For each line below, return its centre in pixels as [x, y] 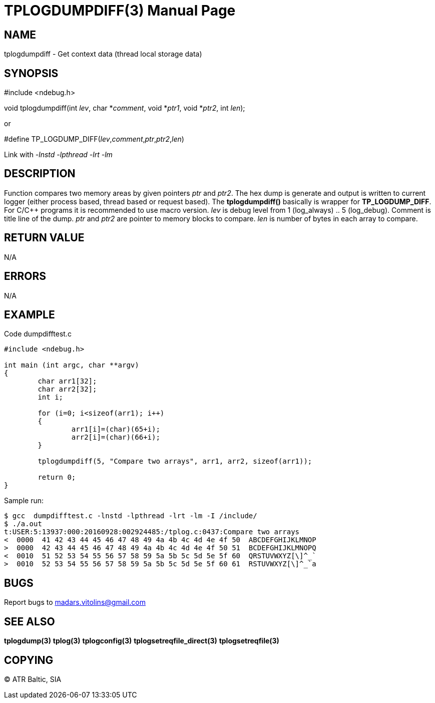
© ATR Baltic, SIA [33, 679]
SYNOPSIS [31, 73]
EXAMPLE [30, 314]
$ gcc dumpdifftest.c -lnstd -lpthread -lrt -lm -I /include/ [131, 516]
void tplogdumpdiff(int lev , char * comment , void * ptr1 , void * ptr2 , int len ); [125, 108]
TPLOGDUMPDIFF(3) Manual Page [120, 11]
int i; [51, 397]
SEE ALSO [30, 621]
